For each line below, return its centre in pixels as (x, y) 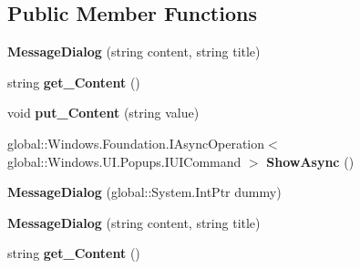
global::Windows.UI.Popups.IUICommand (124, 161)
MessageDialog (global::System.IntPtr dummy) (144, 192)
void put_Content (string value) (103, 113)
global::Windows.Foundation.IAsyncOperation (136, 143)
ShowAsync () (310, 161)
